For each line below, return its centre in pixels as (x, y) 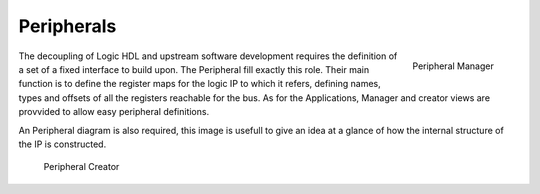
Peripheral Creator (81, 167)
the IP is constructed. (62, 144)
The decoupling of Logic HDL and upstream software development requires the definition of (208, 56)
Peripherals (67, 26)
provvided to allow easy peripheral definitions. (114, 112)
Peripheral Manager (453, 66)
